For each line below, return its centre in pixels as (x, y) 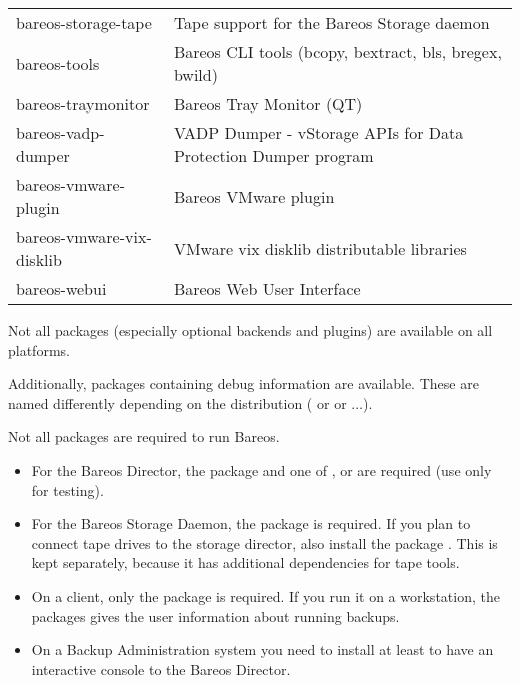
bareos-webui (61, 288)
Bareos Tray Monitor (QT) (268, 103)
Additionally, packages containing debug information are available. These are (243, 383)
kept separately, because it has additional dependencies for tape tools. (245, 562)
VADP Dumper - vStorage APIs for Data (318, 132)
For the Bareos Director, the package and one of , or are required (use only (261, 469)
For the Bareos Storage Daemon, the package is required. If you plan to (251, 523)
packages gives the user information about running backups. (215, 615)
